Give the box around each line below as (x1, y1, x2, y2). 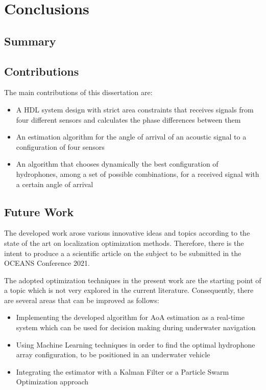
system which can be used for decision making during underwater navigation (16, 322, 256, 333)
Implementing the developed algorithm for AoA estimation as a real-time (16, 312, 245, 323)
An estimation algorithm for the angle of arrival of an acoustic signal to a (16, 131, 247, 142)
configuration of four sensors (16, 141, 105, 152)
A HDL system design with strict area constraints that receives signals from (16, 104, 254, 114)
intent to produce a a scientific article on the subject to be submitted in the (4, 247, 241, 258)
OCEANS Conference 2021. (4, 258, 90, 268)
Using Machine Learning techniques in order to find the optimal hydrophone (16, 339, 255, 350)
